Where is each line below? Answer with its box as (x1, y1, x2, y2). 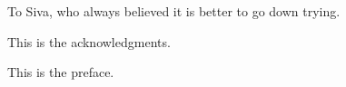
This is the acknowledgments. (7, 32, 171, 51)
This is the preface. (7, 63, 114, 82)
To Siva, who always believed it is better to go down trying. (7, 2, 341, 20)
